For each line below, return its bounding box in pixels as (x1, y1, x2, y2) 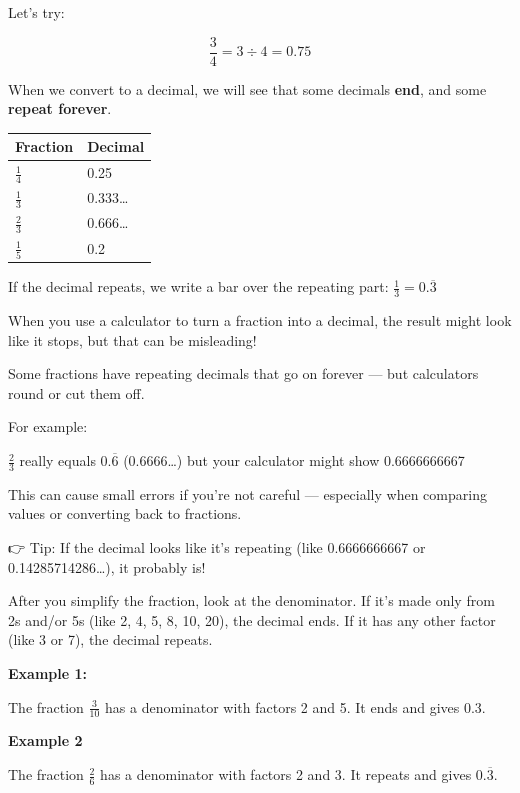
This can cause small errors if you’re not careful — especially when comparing (8, 483, 487, 504)
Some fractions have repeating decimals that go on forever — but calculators (8, 363, 479, 384)
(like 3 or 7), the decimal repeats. (8, 629, 213, 650)
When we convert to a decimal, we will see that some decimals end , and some (8, 78, 487, 99)
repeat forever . (8, 98, 112, 119)
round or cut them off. (8, 382, 145, 403)
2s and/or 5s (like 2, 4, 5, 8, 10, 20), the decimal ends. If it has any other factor (8, 609, 496, 630)
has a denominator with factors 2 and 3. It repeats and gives (100, 764, 472, 785)
